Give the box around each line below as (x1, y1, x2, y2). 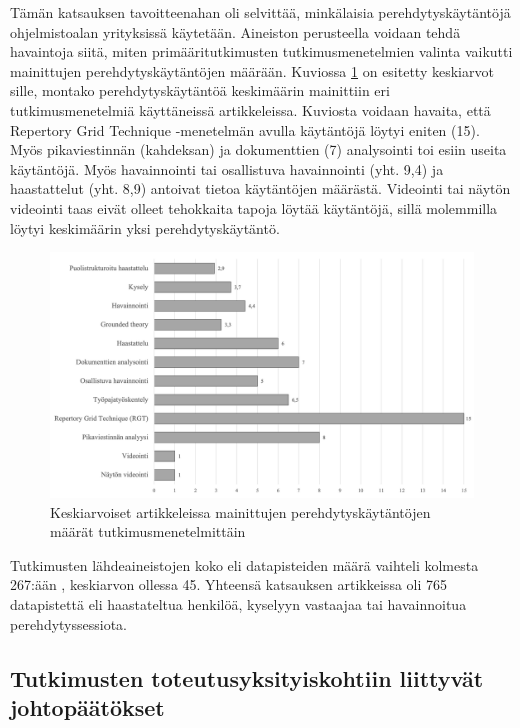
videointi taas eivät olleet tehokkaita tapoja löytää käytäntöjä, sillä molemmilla (10, 197, 498, 218)
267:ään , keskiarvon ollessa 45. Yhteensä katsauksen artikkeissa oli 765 (10, 574, 448, 595)
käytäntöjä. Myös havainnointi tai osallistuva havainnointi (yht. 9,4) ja (10, 158, 444, 179)
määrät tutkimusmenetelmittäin (50, 521, 246, 542)
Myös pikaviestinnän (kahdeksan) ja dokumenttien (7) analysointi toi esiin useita (10, 139, 507, 160)
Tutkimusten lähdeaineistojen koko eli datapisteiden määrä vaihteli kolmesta (10, 554, 479, 575)
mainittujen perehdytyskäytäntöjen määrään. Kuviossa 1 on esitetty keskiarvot (10, 60, 494, 81)
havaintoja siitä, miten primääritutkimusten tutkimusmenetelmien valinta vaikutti (10, 41, 513, 62)
